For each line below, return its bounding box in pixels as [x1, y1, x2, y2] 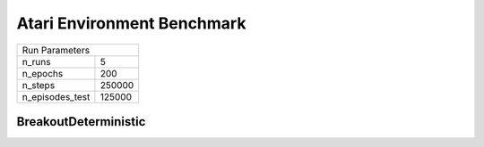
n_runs [22, 55, 51, 68]
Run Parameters [22, 44, 90, 56]
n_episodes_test [22, 90, 91, 102]
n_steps [22, 78, 56, 91]
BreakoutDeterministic [16, 114, 146, 129]
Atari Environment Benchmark [16, 13, 246, 33]
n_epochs [22, 67, 64, 79]
